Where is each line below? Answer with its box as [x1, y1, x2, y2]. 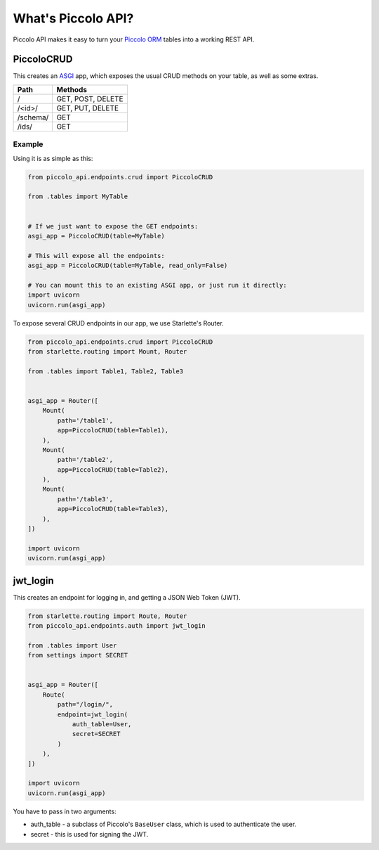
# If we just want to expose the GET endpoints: [27, 222, 199, 230]
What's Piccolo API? [13, 11, 134, 26]
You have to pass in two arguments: [13, 807, 117, 816]
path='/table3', [57, 495, 114, 503]
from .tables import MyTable [27, 193, 128, 200]
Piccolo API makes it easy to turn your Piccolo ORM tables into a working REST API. [13, 35, 255, 44]
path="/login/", [57, 700, 114, 709]
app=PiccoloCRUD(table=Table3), [57, 505, 168, 513]
